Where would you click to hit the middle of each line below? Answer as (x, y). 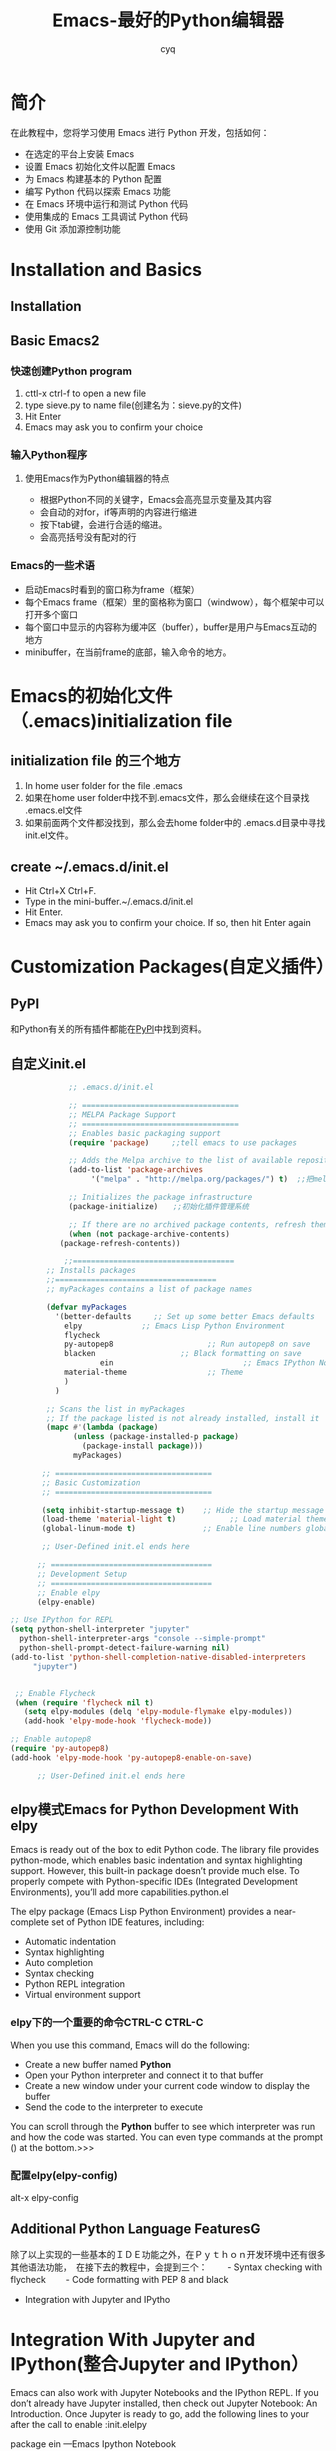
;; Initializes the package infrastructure (160, 1197)
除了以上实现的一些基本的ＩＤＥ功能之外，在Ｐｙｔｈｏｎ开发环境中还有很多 (168, 2254)
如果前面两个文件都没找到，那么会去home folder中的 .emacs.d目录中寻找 (175, 822)
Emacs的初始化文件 (91, 695)
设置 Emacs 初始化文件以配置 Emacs (100, 166)
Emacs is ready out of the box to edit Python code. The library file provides (165, 1850)
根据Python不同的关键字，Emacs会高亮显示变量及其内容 (156, 500)
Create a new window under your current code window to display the (167, 2085)
